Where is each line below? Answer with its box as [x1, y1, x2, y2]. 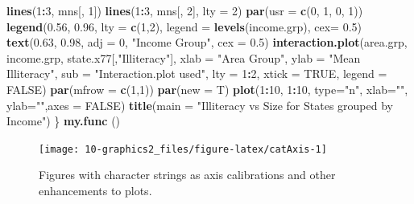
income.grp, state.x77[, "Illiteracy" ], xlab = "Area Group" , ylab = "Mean [6, 49, 361, 66]
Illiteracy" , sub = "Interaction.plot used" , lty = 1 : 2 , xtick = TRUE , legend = [6, 65, 387, 82]
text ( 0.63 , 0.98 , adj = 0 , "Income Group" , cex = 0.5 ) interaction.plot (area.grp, [6, 34, 408, 51]
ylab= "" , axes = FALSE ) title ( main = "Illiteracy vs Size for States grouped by [6, 96, 393, 113]
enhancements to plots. [39, 182, 152, 198]
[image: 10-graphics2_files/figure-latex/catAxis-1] [39, 143, 327, 155]
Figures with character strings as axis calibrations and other [39, 166, 336, 183]
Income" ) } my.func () [6, 112, 121, 129]
